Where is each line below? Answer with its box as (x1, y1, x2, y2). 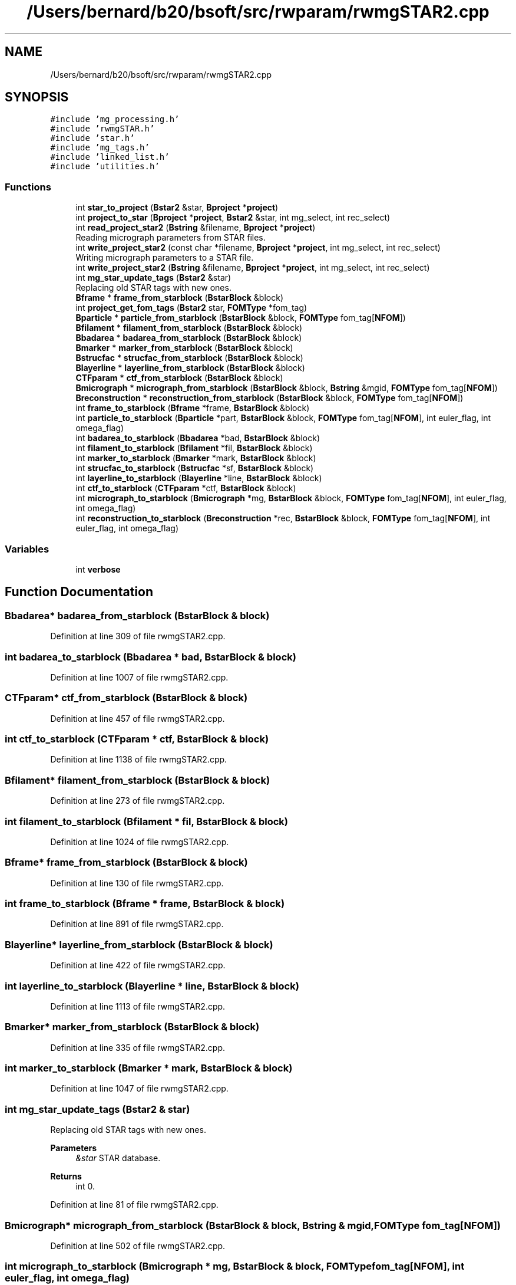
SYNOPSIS (5, 90, 69, 105)
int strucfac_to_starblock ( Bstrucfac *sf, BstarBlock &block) (75, 463, 314, 474)
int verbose (75, 564, 121, 574)
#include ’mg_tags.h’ (50, 143, 150, 153)
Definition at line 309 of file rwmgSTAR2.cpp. (50, 631, 226, 642)
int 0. (75, 1181, 95, 1192)
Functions (5, 180, 51, 193)
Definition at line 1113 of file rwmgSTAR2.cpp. (50, 1001, 226, 1011)
